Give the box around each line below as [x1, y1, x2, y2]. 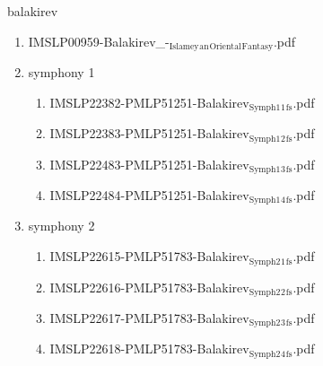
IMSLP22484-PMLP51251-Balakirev [49, 186, 249, 204]
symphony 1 [28, 63, 95, 82]
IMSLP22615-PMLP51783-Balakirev [49, 247, 249, 266]
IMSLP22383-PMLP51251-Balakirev [49, 124, 249, 143]
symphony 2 [28, 216, 95, 235]
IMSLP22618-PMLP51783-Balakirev [49, 339, 249, 358]
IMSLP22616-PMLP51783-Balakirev [49, 277, 249, 296]
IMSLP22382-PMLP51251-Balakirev [49, 92, 249, 111]
